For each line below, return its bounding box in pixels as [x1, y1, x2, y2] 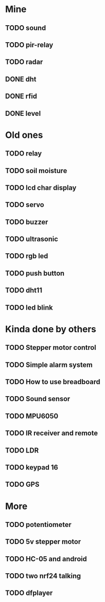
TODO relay [5, 149, 42, 158]
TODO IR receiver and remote [5, 429, 98, 437]
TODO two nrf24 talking [5, 572, 81, 580]
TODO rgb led [5, 252, 48, 260]
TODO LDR [5, 446, 39, 455]
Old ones [5, 129, 43, 140]
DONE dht [5, 74, 36, 84]
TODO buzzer [5, 217, 48, 226]
